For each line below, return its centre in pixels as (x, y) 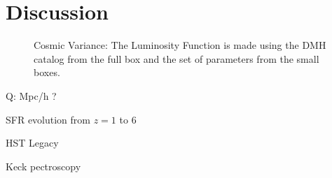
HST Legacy (32, 143)
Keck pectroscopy (43, 166)
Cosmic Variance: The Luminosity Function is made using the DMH (180, 45)
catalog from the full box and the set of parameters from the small (177, 58)
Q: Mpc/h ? (31, 95)
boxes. (47, 72)
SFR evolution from (48, 119)
